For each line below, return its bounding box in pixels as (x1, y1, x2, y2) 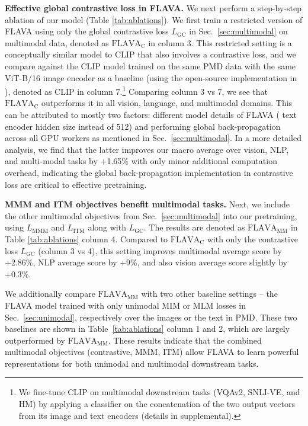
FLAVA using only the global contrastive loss (5, 25, 169, 37)
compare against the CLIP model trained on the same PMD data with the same (5, 59, 296, 72)
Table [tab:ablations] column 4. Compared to (5, 232, 168, 245)
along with (88, 221, 126, 233)
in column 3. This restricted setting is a (148, 36, 292, 49)
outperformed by (5, 334, 65, 346)
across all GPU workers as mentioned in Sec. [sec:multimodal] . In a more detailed (5, 132, 301, 144)
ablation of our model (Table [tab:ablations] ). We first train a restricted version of (5, 13, 303, 25)
